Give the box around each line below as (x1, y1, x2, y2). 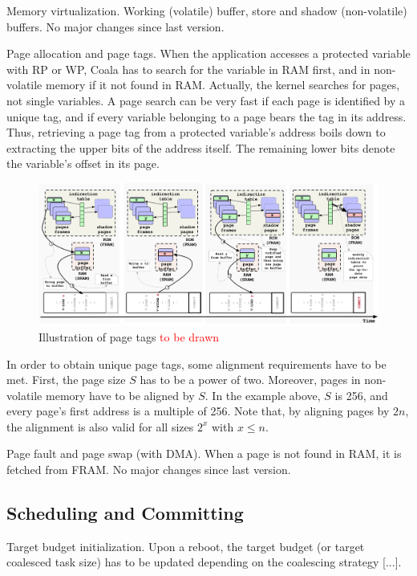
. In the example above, (204, 386, 321, 403)
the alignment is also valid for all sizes (6, 418, 194, 435)
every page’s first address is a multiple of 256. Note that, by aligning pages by (6, 402, 390, 419)
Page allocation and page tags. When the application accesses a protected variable (6, 45, 411, 62)
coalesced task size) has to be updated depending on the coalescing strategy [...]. (6, 554, 402, 570)
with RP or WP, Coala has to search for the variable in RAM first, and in (6, 60, 370, 77)
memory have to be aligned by (45, 386, 195, 403)
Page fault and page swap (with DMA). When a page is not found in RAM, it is (6, 445, 402, 462)
